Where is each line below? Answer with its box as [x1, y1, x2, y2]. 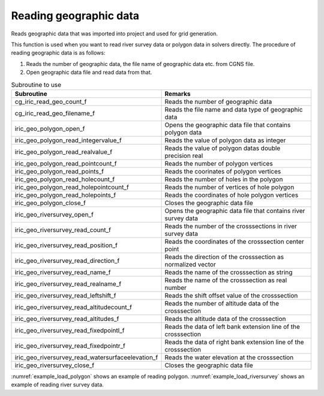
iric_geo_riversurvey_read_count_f [14, 226, 111, 234]
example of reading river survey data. [11, 381, 104, 388]
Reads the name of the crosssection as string [164, 268, 293, 276]
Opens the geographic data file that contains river [164, 206, 305, 215]
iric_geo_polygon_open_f [14, 124, 85, 133]
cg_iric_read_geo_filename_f [14, 109, 95, 117]
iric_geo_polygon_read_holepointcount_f [14, 183, 129, 191]
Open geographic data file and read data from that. [26, 69, 152, 76]
